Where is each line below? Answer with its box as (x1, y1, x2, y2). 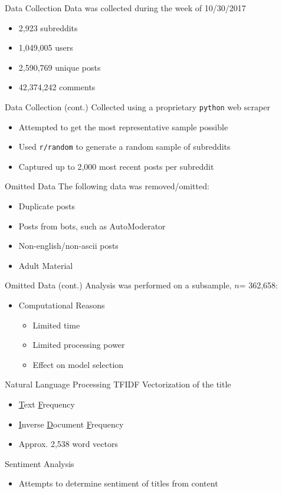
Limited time (32, 318, 80, 331)
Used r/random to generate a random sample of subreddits (18, 140, 231, 153)
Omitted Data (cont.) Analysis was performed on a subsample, (5, 279, 232, 291)
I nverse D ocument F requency (18, 418, 124, 430)
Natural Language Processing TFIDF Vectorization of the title (5, 378, 231, 390)
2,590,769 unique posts (18, 61, 101, 73)
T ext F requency (18, 398, 75, 410)
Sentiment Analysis (5, 457, 74, 469)
